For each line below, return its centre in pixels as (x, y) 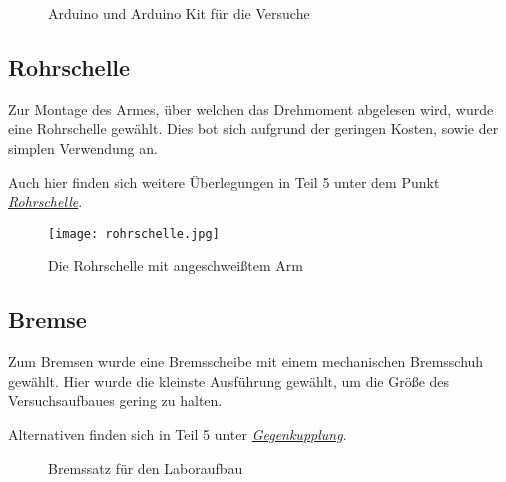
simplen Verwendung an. (83, 147)
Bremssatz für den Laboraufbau (145, 467)
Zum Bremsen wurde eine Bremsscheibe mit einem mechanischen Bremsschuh (246, 361)
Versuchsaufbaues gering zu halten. (115, 400)
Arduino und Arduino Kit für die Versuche (179, 13)
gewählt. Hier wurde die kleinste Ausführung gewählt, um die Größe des (229, 380)
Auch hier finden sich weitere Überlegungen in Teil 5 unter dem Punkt (224, 181)
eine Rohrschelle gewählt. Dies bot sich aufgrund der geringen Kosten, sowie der (253, 128)
